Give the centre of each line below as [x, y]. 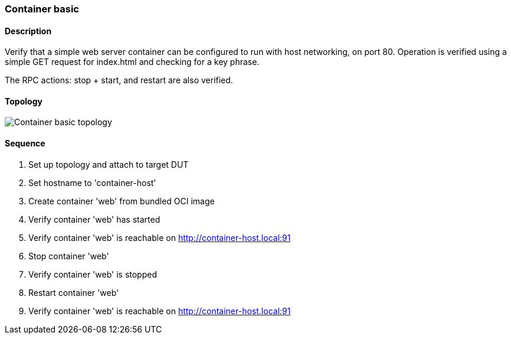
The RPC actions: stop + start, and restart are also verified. [119, 80]
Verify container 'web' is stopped [93, 274]
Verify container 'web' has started [94, 219]
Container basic [42, 9]
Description [28, 31]
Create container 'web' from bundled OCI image [122, 201]
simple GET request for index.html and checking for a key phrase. [132, 62]
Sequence [25, 144]
